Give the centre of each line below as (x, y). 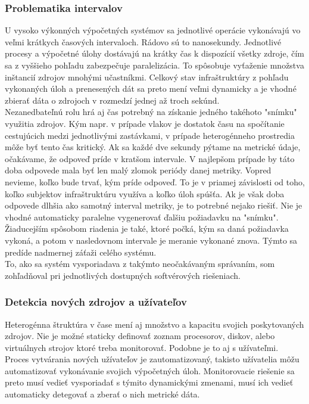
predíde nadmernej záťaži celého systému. (81, 252)
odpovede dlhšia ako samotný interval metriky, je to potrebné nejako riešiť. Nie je (154, 205)
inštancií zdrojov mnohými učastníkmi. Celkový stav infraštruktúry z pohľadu (147, 77)
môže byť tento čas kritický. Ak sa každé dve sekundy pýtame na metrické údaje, (153, 147)
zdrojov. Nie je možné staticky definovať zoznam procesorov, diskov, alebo (140, 336)
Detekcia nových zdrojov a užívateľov (96, 302)
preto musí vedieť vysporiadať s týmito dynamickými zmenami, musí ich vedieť (149, 382)
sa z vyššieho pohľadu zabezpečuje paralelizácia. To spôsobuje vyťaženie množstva (154, 65)
